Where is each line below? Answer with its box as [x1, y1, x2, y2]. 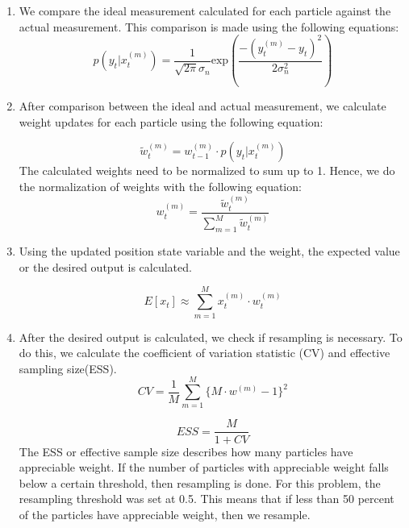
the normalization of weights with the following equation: [19, 177, 302, 194]
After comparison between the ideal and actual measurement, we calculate [19, 98, 386, 114]
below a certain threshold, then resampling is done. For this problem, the [19, 474, 381, 491]
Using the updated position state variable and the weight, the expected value [19, 243, 400, 260]
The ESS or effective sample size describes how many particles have [19, 443, 353, 459]
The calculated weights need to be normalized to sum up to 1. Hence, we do [19, 162, 395, 179]
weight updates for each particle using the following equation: [19, 113, 323, 130]
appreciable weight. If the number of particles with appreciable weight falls [19, 459, 389, 476]
